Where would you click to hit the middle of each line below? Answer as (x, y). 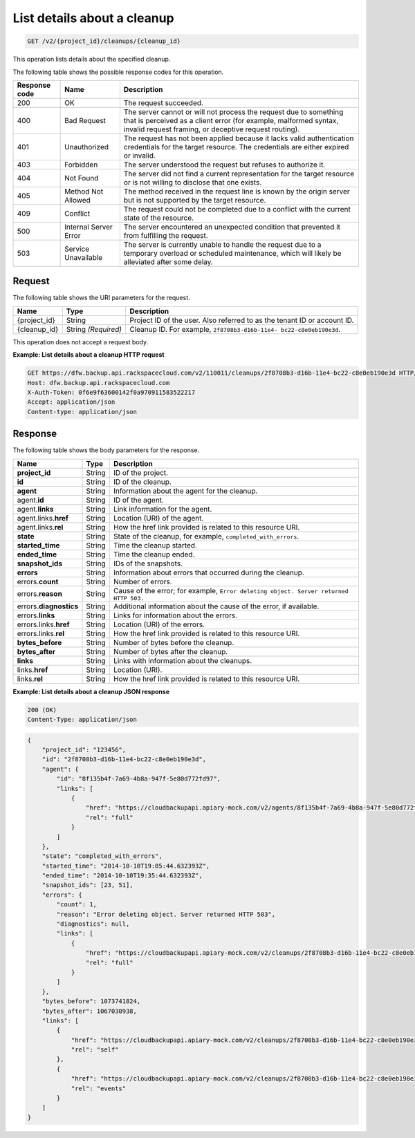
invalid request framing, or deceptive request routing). (212, 129)
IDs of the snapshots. (148, 563)
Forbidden (81, 165)
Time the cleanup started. (155, 545)
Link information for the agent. (163, 509)
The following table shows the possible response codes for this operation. (118, 72)
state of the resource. (158, 218)
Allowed (78, 200)
